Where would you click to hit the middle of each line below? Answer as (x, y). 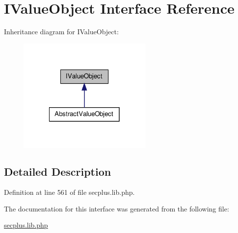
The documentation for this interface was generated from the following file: (117, 208)
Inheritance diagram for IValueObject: (61, 32)
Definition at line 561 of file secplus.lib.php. (69, 192)
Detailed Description (58, 172)
